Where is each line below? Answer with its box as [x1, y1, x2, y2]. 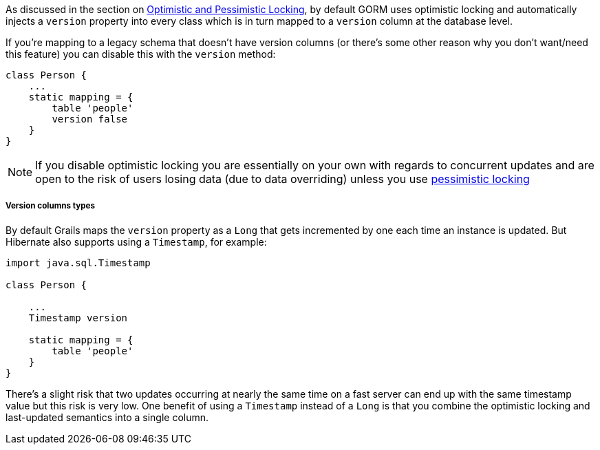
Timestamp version [28, 312, 128, 323]
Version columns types [6, 201, 95, 211]
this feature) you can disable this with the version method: [6, 48, 276, 60]
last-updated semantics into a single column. [6, 411, 209, 423]
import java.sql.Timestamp [6, 257, 151, 268]
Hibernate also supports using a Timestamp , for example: [6, 235, 267, 248]
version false [52, 114, 128, 125]
